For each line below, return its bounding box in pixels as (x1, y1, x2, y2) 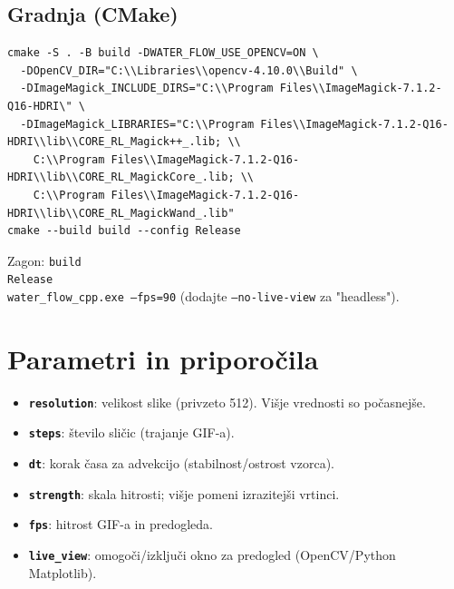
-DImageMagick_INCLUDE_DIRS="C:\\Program (20, 82, 274, 95)
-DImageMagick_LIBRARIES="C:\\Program (20, 117, 255, 131)
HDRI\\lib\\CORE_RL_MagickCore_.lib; (7, 171, 235, 184)
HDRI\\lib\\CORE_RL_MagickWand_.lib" (7, 206, 235, 220)
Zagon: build (7, 250, 82, 270)
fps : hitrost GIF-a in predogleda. (28, 515, 213, 534)
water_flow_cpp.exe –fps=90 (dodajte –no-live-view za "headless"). (7, 287, 400, 306)
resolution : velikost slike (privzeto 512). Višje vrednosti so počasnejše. (28, 392, 426, 411)
